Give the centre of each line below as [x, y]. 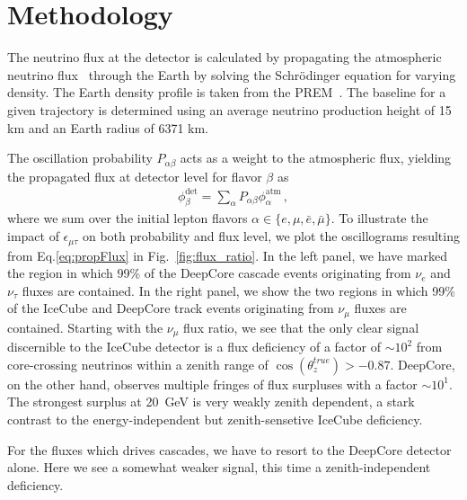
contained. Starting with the [85, 327]
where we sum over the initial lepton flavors [128, 218]
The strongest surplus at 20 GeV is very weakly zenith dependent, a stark [211, 402]
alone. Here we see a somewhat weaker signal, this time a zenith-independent [219, 467]
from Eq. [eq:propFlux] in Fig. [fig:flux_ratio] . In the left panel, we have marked [228, 255]
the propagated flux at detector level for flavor [135, 176]
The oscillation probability [80, 158]
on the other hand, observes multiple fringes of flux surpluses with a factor [212, 384]
